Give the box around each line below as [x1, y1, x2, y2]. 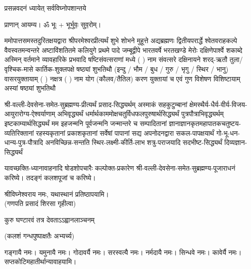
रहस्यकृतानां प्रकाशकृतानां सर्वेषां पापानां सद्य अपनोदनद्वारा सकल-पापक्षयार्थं [36, 127, 214, 138]
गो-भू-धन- [216, 127, 240, 138]
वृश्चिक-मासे [4, 63, 33, 74]
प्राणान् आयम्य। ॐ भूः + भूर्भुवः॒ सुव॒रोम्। [4, 19, 101, 29]
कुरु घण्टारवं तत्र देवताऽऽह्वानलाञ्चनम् [4, 214, 94, 224]
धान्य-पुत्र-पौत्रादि [4, 137, 43, 147]
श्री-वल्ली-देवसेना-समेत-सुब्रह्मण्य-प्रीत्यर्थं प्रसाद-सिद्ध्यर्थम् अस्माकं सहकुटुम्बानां [4, 99, 188, 109]
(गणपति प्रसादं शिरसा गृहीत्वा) [4, 198, 76, 208]
